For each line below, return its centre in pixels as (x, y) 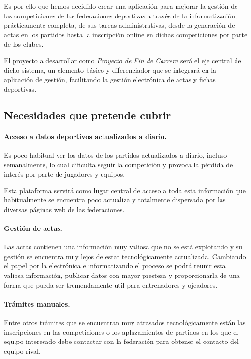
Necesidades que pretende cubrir (88, 115)
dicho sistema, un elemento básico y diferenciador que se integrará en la (110, 70)
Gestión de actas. (33, 228)
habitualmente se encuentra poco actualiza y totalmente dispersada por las (115, 200)
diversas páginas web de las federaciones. (64, 209)
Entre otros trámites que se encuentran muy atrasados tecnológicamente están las (125, 322)
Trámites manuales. (37, 303)
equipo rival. (22, 351)
